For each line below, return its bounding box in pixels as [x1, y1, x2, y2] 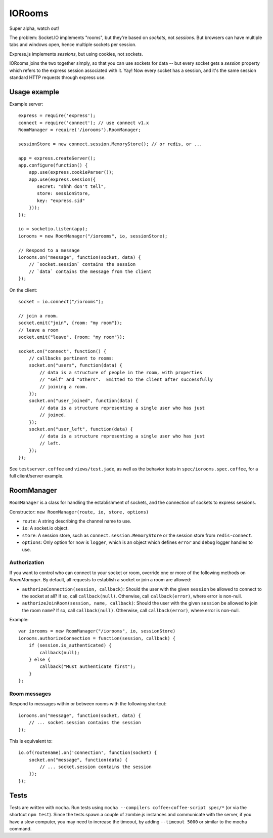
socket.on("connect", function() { [18, 348, 107, 354]
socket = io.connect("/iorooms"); [18, 299, 104, 304]
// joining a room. [39, 384, 88, 389]
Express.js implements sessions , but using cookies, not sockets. [9, 51, 144, 57]
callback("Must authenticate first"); [39, 664, 136, 669]
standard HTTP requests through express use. [9, 74, 106, 81]
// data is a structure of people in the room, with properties [39, 370, 202, 375]
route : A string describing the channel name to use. [22, 518, 131, 524]
